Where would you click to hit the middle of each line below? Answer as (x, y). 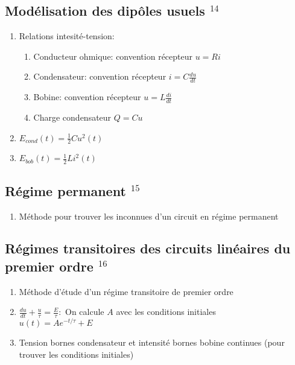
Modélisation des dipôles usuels (105, 11)
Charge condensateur (72, 117)
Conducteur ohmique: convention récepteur (113, 56)
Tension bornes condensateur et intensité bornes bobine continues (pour (152, 342)
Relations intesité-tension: (67, 36)
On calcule (85, 312)
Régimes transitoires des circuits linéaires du (148, 248)
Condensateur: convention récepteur (100, 76)
